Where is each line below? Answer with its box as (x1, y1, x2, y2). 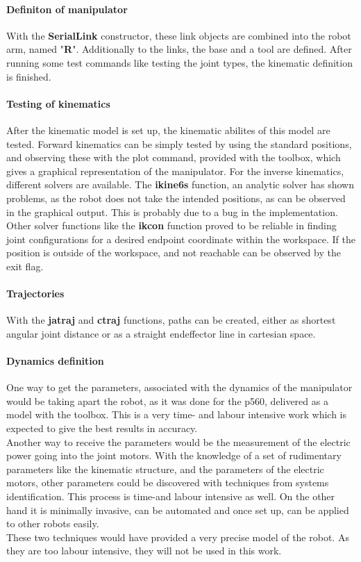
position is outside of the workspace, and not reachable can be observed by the (6, 245, 341, 260)
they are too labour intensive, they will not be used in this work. (6, 543, 282, 558)
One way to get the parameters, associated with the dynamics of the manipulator (6, 380, 353, 395)
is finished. (6, 69, 51, 83)
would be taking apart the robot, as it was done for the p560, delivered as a (6, 393, 328, 408)
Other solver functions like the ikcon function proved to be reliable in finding (6, 218, 337, 233)
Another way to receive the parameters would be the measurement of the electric (6, 434, 351, 449)
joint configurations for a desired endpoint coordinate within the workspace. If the (6, 231, 355, 246)
